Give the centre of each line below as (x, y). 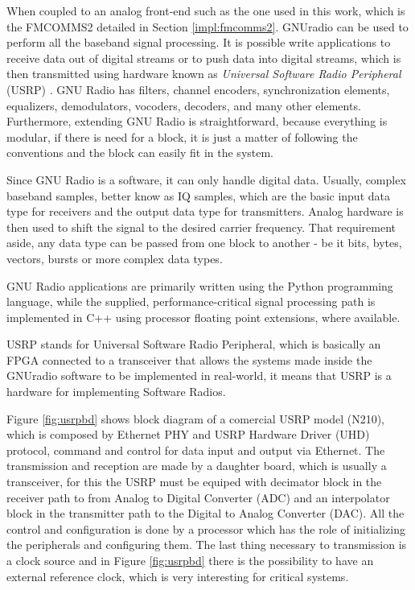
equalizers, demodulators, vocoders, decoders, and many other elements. (184, 105)
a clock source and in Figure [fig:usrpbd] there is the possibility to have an (190, 560)
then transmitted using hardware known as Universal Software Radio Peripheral (204, 74)
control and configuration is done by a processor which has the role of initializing (206, 528)
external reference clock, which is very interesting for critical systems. (178, 576)
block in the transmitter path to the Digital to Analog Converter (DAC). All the (205, 513)
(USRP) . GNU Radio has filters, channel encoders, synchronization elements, (198, 89)
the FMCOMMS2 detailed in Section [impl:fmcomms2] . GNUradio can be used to (207, 26)
